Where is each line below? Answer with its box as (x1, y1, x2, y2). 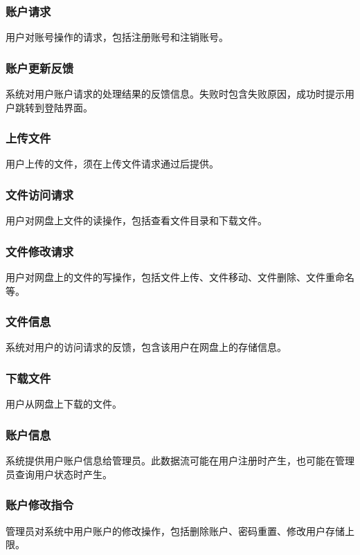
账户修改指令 (6, 496, 74, 513)
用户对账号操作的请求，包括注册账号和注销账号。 (6, 30, 228, 44)
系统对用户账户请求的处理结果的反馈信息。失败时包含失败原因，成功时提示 (6, 87, 345, 101)
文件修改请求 (6, 242, 74, 260)
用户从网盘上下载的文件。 (6, 397, 122, 411)
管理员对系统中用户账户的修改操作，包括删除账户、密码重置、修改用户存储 (6, 523, 345, 538)
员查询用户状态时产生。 (6, 466, 112, 481)
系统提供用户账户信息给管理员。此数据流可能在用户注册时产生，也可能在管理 (6, 453, 354, 468)
